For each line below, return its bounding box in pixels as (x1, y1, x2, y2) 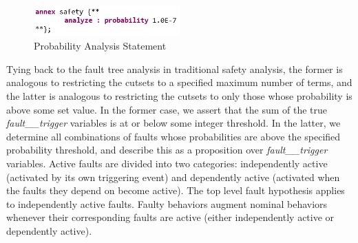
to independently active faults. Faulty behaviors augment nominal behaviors (6, 196, 328, 211)
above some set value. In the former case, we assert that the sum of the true (6, 102, 328, 116)
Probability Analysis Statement (34, 39, 167, 53)
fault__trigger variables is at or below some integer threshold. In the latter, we (6, 116, 341, 130)
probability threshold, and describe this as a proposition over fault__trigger (6, 142, 328, 157)
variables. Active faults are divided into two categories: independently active (6, 156, 328, 170)
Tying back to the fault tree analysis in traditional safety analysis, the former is (6, 61, 343, 76)
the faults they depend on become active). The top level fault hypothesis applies (6, 183, 345, 198)
